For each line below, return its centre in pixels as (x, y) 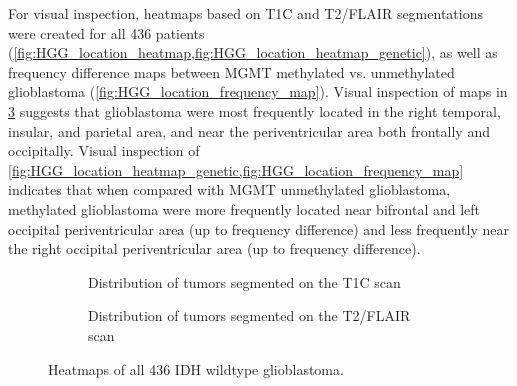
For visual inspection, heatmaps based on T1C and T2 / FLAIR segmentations (245, 13)
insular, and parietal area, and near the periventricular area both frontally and (249, 130)
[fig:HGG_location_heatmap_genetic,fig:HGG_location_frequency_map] (236, 169)
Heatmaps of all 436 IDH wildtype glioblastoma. (196, 368)
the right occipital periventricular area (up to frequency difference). (214, 248)
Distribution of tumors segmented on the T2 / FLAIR (249, 315)
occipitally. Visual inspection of (104, 150)
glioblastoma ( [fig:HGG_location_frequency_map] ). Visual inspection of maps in (258, 91)
